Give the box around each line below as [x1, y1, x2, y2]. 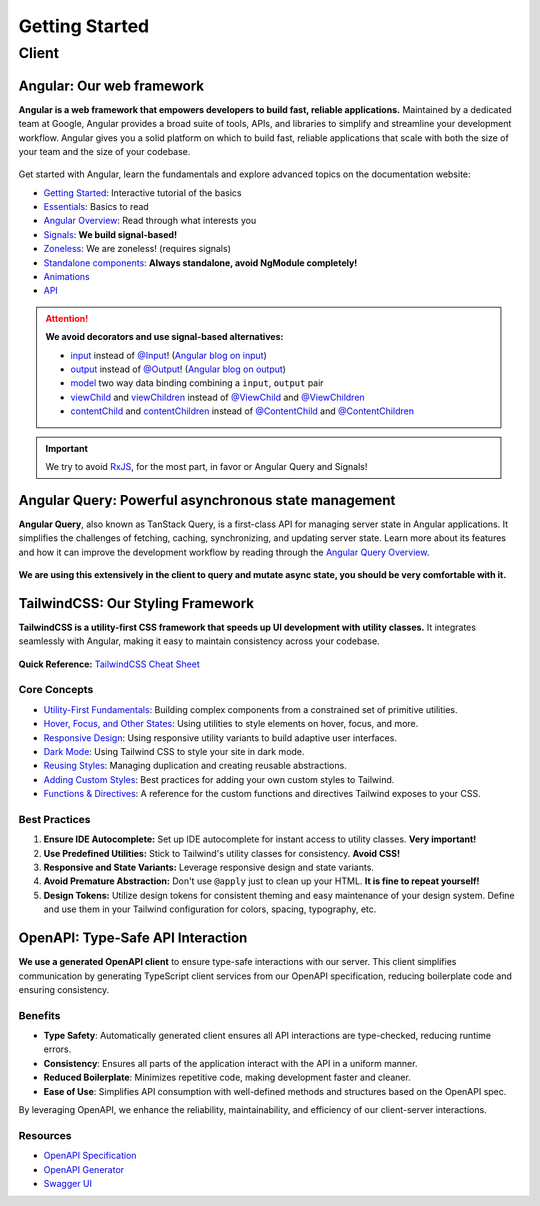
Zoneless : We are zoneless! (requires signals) [43, 243, 232, 255]
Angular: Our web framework [18, 77, 205, 94]
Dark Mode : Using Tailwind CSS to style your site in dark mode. [43, 746, 305, 757]
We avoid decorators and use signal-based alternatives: [45, 331, 284, 343]
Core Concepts [18, 683, 94, 697]
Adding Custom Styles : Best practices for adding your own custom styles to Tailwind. [43, 773, 395, 785]
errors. [43, 1043, 72, 1055]
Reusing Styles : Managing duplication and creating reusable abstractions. [43, 760, 347, 772]
